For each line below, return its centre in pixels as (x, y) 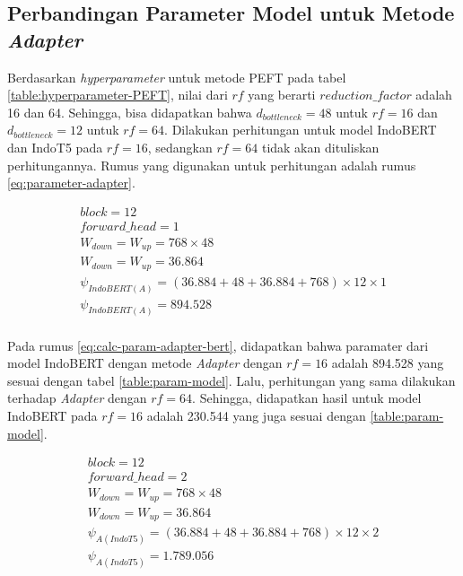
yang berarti (282, 95)
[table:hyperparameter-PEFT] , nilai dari (118, 95)
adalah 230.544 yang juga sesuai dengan (256, 415)
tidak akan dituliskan (320, 147)
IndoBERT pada (52, 415)
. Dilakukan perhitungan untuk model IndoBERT (301, 130)
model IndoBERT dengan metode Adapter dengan (145, 363)
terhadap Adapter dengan (77, 398)
